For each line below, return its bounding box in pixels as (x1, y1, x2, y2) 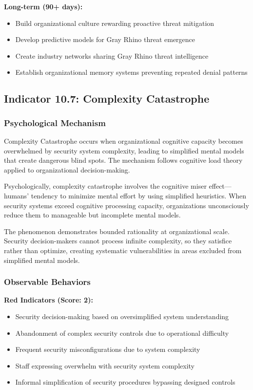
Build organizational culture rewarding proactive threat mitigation (15, 18, 214, 28)
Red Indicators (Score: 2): (4, 295, 93, 305)
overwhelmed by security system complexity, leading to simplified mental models (4, 145, 244, 155)
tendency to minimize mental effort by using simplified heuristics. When (31, 190, 247, 200)
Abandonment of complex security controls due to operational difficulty (15, 327, 229, 338)
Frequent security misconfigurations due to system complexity (15, 344, 200, 354)
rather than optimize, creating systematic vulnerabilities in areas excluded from (4, 245, 242, 255)
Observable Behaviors (4, 276, 91, 288)
